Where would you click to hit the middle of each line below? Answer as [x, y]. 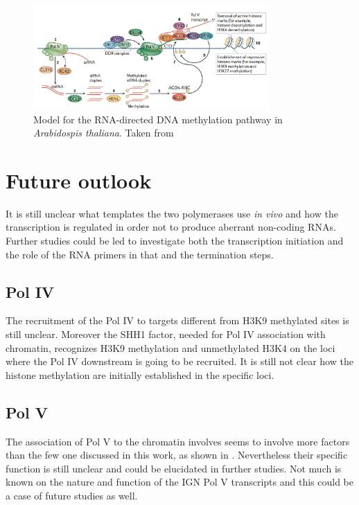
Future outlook [79, 180]
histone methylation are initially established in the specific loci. [140, 374]
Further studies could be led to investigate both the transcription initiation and [175, 241]
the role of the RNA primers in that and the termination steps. [140, 254]
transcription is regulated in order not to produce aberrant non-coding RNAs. [171, 227]
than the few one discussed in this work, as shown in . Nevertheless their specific [177, 455]
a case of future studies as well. [72, 495]
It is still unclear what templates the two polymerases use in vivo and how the [172, 213]
